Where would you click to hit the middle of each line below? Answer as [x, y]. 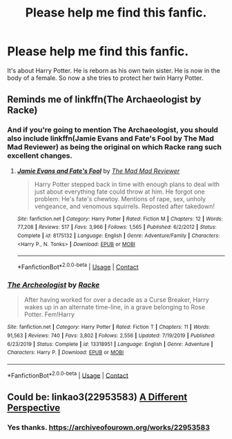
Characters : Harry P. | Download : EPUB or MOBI [66, 353]
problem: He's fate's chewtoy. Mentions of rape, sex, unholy [120, 198]
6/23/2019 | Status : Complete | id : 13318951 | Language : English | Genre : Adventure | [110, 344]
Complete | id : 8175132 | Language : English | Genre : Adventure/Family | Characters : [118, 236]
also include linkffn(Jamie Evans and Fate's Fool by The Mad [110, 139]
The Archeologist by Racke [54, 285]
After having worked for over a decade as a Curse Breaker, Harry [116, 300]
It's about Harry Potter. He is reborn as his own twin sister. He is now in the [114, 70]
